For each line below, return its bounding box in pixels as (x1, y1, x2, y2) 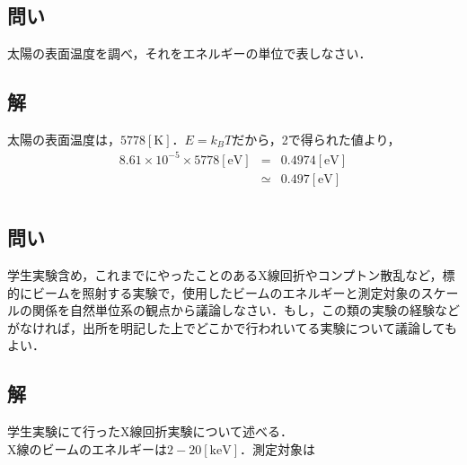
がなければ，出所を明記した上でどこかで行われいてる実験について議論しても (7, 318, 457, 337)
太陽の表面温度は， (7, 129, 120, 148)
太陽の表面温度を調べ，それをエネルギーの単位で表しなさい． (7, 44, 372, 62)
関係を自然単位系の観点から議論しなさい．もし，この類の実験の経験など (31, 301, 460, 320)
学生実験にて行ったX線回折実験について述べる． (7, 422, 294, 441)
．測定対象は (240, 439, 315, 458)
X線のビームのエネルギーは (7, 439, 168, 458)
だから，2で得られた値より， (232, 129, 401, 148)
